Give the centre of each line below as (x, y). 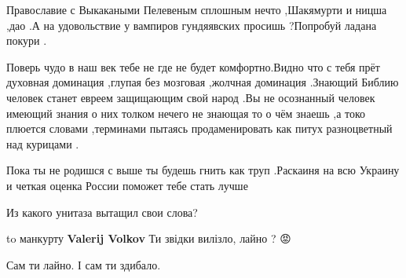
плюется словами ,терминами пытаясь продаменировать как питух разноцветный (199, 128)
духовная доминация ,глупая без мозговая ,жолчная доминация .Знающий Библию (203, 82)
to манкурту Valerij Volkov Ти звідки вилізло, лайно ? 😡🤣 (150, 238)
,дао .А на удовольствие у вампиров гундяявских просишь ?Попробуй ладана (192, 25)
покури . (27, 40)
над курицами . (43, 143)
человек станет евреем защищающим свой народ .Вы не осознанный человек (191, 97)
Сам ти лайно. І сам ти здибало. (84, 264)
